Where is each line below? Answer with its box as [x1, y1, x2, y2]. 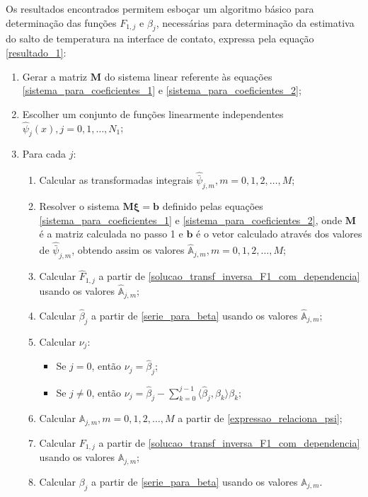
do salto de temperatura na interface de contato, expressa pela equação [6, 31, 314, 46]
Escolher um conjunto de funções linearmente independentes [22, 106, 284, 121]
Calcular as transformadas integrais [39, 173, 193, 187]
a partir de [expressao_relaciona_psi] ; [178, 411, 343, 426]
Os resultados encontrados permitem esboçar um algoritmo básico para [6, 1, 314, 16]
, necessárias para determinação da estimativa [156, 15, 355, 30]
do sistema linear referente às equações [104, 69, 272, 83]
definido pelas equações [162, 199, 263, 214]
